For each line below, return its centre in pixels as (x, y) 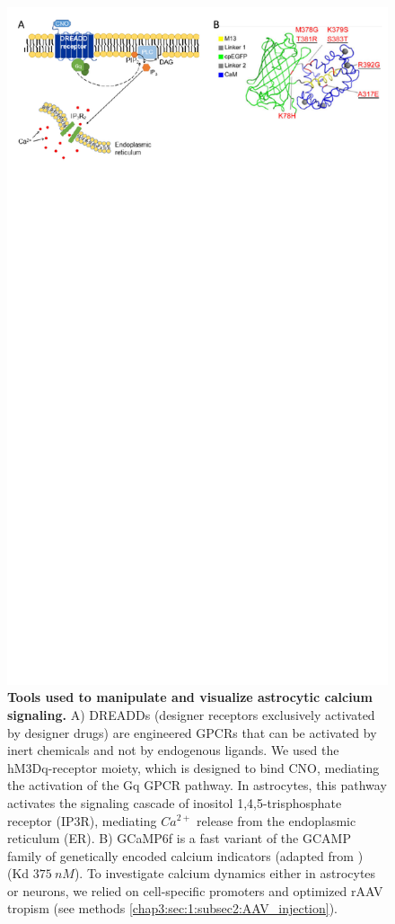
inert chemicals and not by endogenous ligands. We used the (173, 750)
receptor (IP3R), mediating (82, 820)
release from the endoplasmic (276, 820)
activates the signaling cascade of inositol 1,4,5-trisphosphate (175, 802)
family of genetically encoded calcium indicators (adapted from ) (185, 855)
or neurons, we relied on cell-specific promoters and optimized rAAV (195, 890)
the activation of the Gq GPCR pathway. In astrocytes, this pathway (197, 785)
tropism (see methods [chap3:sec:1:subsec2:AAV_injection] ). (172, 908)
